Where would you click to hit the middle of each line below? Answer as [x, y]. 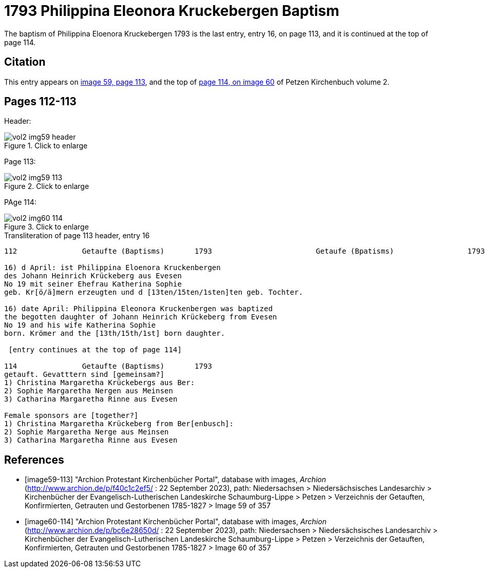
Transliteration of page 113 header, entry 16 [77, 236]
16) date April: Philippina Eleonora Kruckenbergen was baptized [138, 309]
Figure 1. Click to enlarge [46, 146]
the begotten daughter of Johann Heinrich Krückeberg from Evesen [141, 317]
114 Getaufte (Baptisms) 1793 [108, 366]
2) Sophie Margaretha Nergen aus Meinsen [89, 391]
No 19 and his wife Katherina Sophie [80, 325]
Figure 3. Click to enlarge [46, 227]
